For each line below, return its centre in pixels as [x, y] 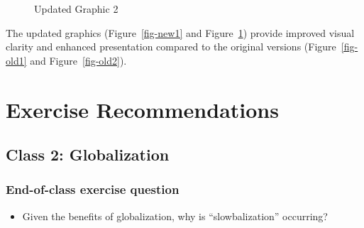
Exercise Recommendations [142, 109]
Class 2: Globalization [88, 154]
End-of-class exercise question [93, 189]
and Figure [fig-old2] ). [78, 60]
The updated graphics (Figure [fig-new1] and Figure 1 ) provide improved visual [180, 32]
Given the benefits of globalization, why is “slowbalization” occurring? [175, 216]
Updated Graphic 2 [76, 9]
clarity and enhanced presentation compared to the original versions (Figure [171, 47]
